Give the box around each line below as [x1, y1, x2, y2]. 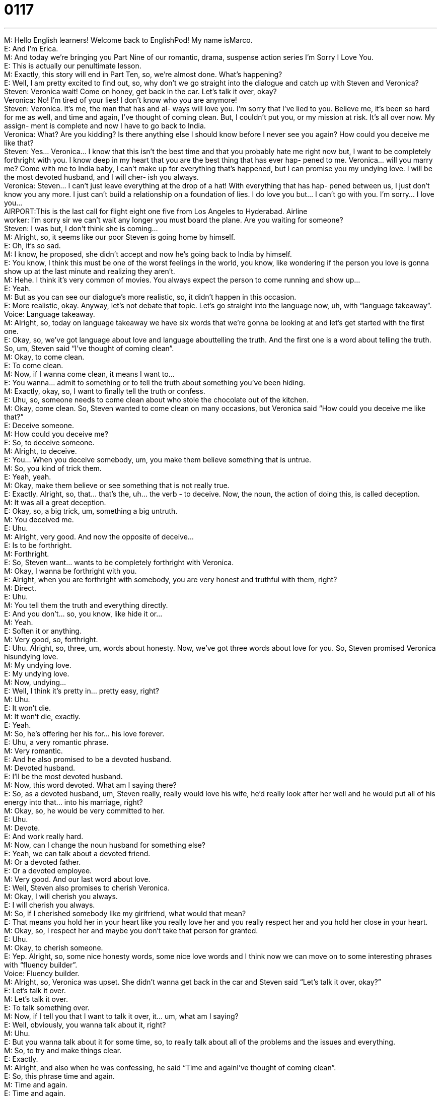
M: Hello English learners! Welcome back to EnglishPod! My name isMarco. [4, 35, 253, 44]
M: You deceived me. [4, 515, 74, 524]
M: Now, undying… [4, 677, 66, 687]
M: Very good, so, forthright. [4, 635, 98, 644]
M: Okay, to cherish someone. [4, 943, 103, 952]
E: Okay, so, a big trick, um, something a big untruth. [4, 506, 178, 515]
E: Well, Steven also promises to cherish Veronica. [4, 883, 170, 892]
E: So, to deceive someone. [4, 438, 95, 447]
